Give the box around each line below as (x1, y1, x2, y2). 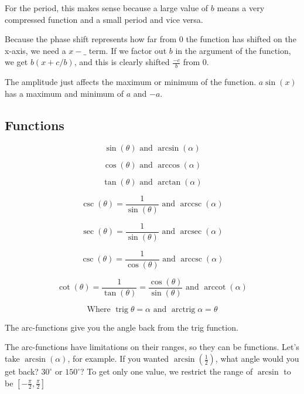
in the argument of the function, (175, 44, 291, 56)
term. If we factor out (88, 44, 167, 56)
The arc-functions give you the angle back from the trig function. (5, 321, 238, 333)
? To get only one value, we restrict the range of (80, 365, 253, 378)
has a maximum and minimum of (5, 87, 124, 99)
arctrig (171, 305, 196, 314)
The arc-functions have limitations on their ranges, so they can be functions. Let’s (5, 341, 299, 353)
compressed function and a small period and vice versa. (5, 13, 203, 25)
